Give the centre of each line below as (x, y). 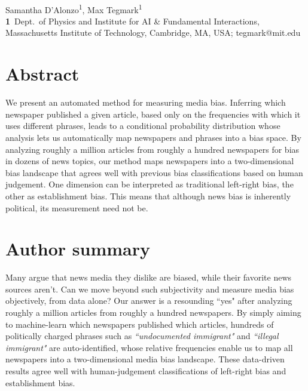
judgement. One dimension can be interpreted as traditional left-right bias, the (150, 184)
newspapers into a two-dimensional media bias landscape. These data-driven (145, 359)
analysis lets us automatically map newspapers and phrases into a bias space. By (153, 137)
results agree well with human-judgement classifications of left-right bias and (146, 370)
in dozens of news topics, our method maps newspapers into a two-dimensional (150, 161)
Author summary (78, 249)
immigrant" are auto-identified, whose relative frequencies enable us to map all (149, 347)
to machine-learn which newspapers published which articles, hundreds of (140, 324)
